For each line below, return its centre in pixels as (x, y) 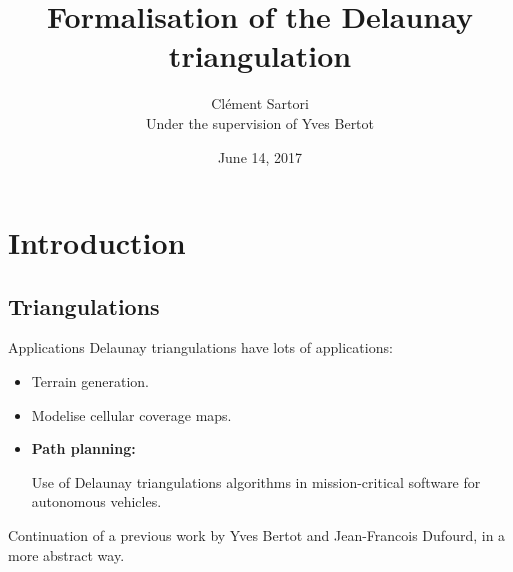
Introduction (97, 242)
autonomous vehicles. (96, 501)
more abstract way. (66, 554)
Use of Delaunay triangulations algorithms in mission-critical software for (256, 481)
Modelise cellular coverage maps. (131, 414)
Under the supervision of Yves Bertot (260, 122)
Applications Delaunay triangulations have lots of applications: (200, 347)
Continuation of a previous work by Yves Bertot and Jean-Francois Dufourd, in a (257, 535)
